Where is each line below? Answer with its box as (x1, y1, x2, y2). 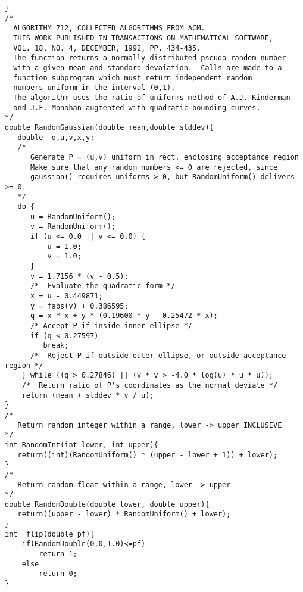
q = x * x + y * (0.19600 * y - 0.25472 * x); (30, 311, 218, 320)
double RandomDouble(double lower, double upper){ (5, 500, 210, 509)
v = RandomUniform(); (30, 222, 116, 231)
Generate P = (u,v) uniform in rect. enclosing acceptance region (30, 152, 299, 161)
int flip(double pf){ (5, 529, 95, 538)
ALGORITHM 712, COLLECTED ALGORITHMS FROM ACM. (13, 24, 205, 33)
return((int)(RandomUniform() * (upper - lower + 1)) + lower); (17, 450, 278, 459)
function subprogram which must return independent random (13, 73, 252, 82)
